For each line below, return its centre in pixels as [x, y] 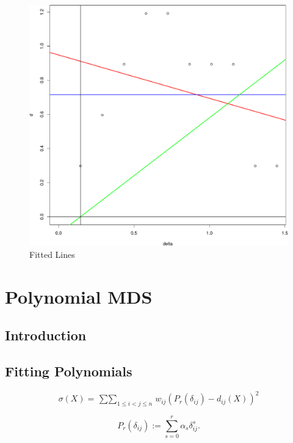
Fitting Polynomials [69, 371]
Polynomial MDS [79, 296]
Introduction [46, 335]
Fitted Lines [52, 254]
